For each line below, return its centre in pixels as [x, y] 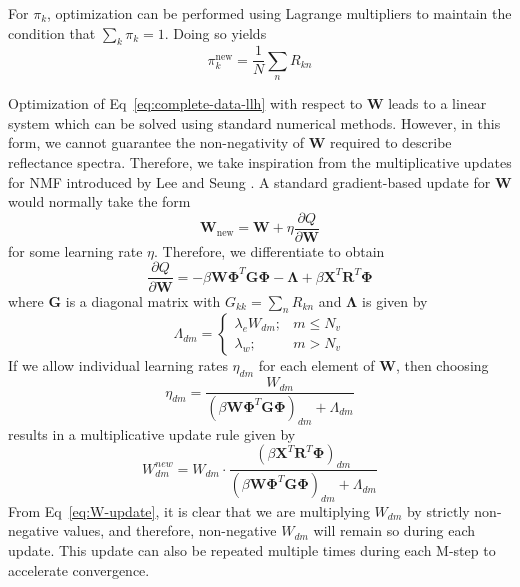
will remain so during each [394, 530]
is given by [395, 300]
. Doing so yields [215, 32]
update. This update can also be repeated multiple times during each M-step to [252, 550]
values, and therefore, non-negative [170, 530]
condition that [52, 32]
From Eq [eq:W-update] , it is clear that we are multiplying [189, 510]
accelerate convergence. [79, 569]
